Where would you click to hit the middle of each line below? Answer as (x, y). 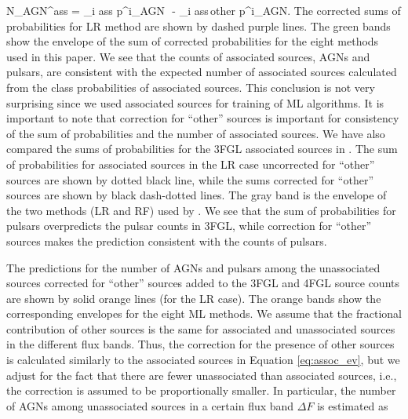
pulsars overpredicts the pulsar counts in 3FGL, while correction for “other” (189, 226)
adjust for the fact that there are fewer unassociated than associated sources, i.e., (202, 375)
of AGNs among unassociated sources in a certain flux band (150, 405)
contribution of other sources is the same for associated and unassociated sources (201, 328)
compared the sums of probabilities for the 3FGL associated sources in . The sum (202, 149)
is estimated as (353, 405)
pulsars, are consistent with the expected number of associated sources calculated (202, 72)
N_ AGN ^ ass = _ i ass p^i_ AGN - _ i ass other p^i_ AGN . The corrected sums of (204, 10)
